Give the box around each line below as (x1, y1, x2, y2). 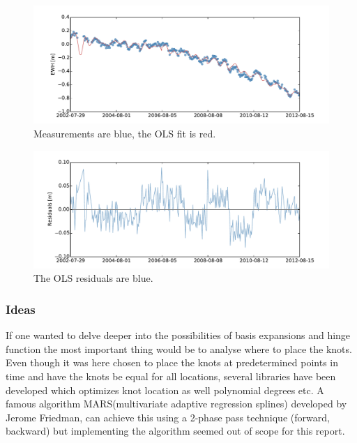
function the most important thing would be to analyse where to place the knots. (6, 341, 352, 356)
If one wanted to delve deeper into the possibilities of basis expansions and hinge (6, 328, 351, 343)
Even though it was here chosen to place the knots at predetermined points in (6, 355, 338, 370)
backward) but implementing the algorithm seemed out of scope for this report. (6, 423, 345, 438)
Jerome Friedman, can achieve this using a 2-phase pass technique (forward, (6, 410, 330, 424)
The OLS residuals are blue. (33, 271, 153, 285)
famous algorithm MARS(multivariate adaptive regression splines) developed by (6, 396, 347, 411)
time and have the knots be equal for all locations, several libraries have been (6, 369, 336, 384)
